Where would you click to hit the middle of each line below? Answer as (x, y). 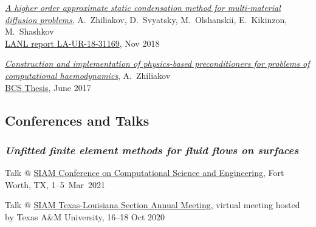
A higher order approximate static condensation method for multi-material (143, 7)
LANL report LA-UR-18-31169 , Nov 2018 (82, 43)
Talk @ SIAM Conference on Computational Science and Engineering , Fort (145, 173)
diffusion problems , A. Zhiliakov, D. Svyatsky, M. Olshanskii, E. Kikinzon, (146, 19)
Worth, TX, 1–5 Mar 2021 (55, 184)
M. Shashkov (29, 31)
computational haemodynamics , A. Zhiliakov (88, 75)
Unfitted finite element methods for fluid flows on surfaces (152, 150)
